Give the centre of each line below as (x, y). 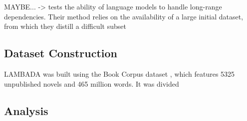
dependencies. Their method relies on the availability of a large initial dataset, (124, 16)
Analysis (26, 110)
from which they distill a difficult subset (65, 26)
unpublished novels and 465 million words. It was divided (92, 83)
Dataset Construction (61, 53)
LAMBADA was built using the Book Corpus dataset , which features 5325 (120, 73)
